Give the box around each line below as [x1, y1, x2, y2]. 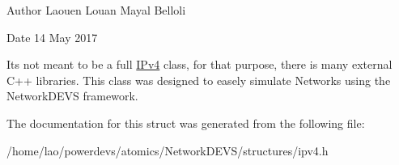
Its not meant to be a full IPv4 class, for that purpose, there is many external [6, 56, 393, 73]
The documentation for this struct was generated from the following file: [6, 114, 365, 131]
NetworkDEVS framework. [6, 87, 138, 104]
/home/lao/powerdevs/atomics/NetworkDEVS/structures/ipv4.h [6, 142, 329, 159]
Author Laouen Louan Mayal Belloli [6, 2, 186, 18]
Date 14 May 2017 [6, 28, 98, 45]
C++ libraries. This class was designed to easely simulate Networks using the [6, 71, 391, 88]
